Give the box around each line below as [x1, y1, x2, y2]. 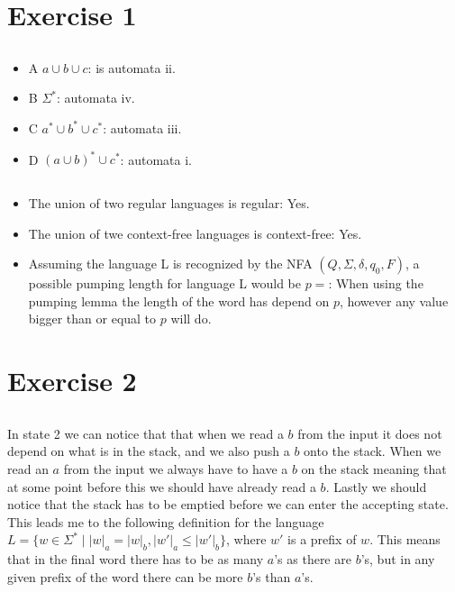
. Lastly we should [325, 477, 427, 496]
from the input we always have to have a [63, 459, 288, 478]
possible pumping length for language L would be [28, 274, 301, 293]
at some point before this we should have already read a [7, 477, 316, 496]
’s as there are [274, 550, 351, 569]
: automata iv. [56, 88, 135, 107]
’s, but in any [360, 550, 435, 569]
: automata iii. [103, 118, 182, 137]
